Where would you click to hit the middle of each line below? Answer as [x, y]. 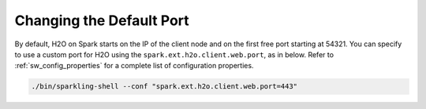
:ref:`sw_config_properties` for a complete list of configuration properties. [134, 66]
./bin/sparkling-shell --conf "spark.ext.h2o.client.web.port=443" [164, 87]
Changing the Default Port [102, 20]
